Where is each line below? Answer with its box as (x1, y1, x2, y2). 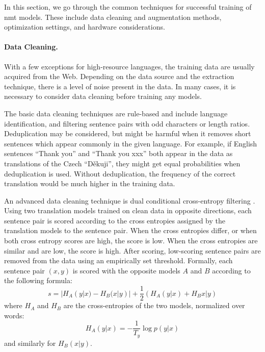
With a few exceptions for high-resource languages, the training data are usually (4, 61, 255, 71)
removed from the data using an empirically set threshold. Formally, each (4, 255, 233, 266)
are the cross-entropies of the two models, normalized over (63, 300, 245, 311)
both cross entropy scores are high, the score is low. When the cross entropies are (4, 235, 258, 246)
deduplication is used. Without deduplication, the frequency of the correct (4, 168, 236, 179)
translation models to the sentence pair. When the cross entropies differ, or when (4, 225, 257, 236)
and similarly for (4, 337, 56, 348)
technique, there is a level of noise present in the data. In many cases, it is (4, 81, 236, 91)
